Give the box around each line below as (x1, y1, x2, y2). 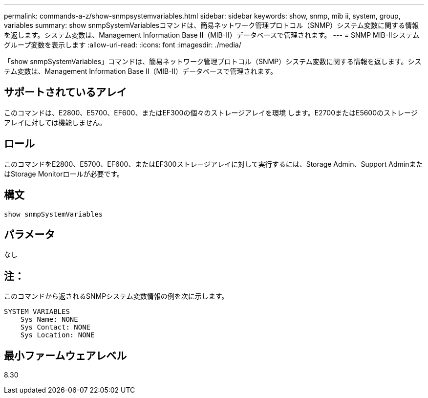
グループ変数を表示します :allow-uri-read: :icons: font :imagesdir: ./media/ (4, 41, 241, 49)
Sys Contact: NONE (20, 323, 91, 332)
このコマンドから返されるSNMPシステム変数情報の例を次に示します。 (4, 292, 229, 301)
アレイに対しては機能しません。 (4, 118, 106, 127)
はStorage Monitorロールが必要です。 (4, 169, 124, 178)
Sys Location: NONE (20, 331, 95, 339)
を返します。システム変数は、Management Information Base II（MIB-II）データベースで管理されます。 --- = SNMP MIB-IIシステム (4, 31, 420, 39)
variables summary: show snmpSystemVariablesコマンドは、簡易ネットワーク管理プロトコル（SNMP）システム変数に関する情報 (4, 21, 419, 29)
